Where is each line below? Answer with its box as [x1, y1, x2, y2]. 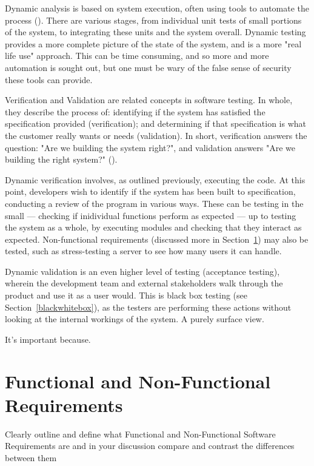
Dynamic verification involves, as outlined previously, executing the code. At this [5, 173, 306, 186]
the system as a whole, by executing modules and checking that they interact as [5, 221, 302, 234]
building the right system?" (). [5, 153, 118, 166]
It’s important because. [5, 333, 91, 345]
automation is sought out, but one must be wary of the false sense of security [5, 61, 292, 73]
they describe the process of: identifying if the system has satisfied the [5, 105, 266, 118]
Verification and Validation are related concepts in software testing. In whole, [5, 93, 293, 106]
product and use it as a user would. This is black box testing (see [5, 289, 247, 302]
